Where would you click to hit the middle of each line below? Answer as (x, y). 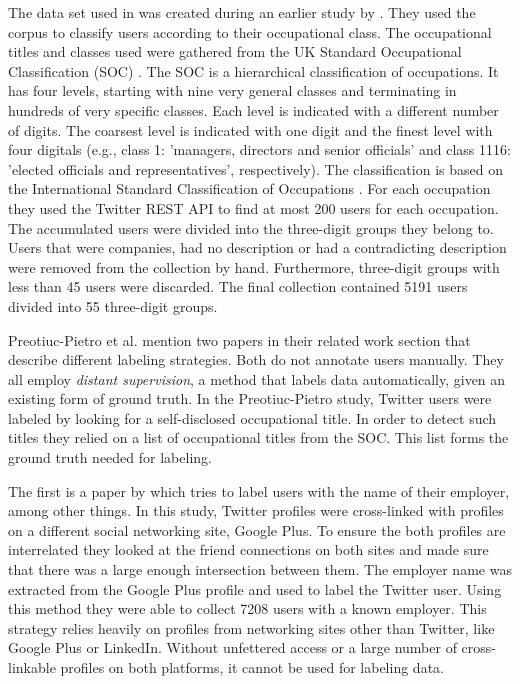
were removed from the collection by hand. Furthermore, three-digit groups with (254, 266)
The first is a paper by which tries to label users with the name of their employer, (259, 490)
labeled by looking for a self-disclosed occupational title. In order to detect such (252, 417)
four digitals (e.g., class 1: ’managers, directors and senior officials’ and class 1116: (259, 149)
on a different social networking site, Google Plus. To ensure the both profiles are (257, 529)
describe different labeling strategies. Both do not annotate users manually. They (256, 359)
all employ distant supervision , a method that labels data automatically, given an (257, 378)
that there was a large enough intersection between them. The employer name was (260, 569)
